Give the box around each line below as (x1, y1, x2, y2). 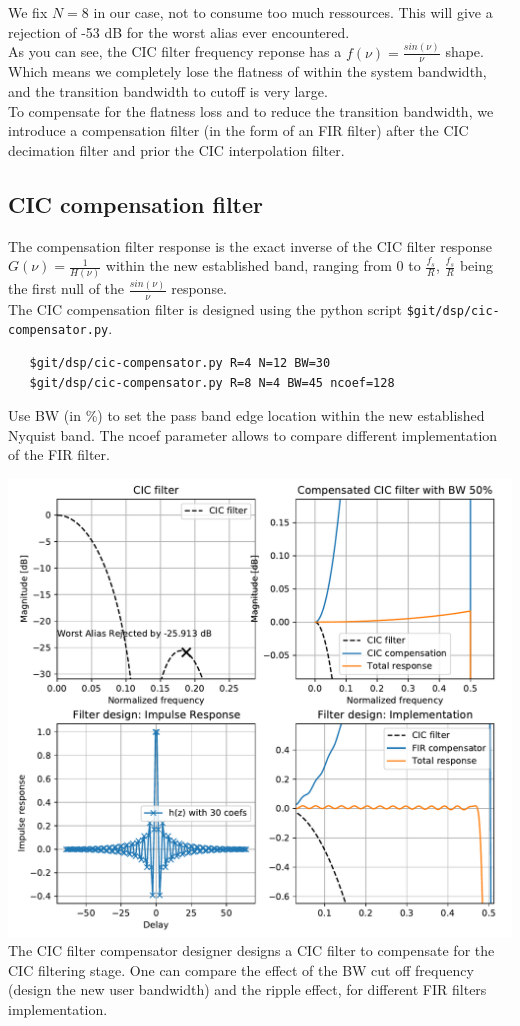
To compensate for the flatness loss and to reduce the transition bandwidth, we (8, 100, 494, 121)
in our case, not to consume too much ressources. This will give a (93, 2, 493, 22)
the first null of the (8, 278, 125, 299)
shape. (445, 41, 484, 62)
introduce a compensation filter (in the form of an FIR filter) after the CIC (8, 120, 469, 141)
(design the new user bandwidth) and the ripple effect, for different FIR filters (8, 979, 487, 1000)
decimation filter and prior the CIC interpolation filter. (8, 139, 345, 160)
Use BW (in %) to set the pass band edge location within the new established (8, 405, 485, 426)
